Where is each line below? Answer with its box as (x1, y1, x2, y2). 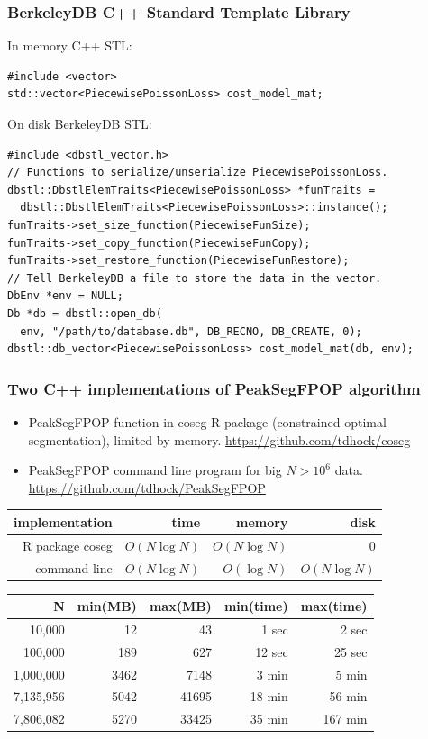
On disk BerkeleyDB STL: (7, 114, 152, 132)
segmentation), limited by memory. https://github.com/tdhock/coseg (28, 430, 411, 449)
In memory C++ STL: (7, 36, 132, 55)
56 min (329, 687, 368, 706)
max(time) (300, 597, 368, 616)
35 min (250, 709, 288, 728)
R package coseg (22, 535, 113, 554)
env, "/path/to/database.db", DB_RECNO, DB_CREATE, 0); (20, 324, 362, 338)
